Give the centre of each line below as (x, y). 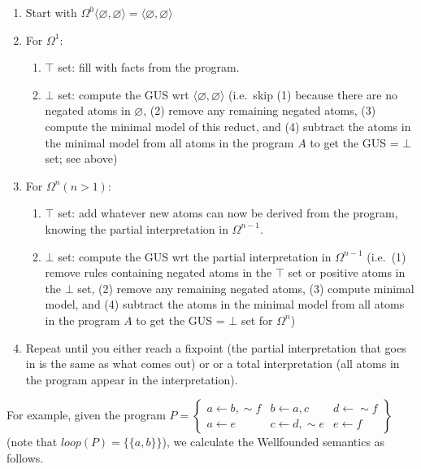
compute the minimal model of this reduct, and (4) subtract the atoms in (228, 126)
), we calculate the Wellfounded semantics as (273, 442)
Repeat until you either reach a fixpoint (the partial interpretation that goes (216, 347)
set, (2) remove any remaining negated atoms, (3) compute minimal (246, 288)
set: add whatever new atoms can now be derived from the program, (228, 213)
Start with (51, 12)
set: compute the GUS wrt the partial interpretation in (195, 256)
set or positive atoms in (347, 272)
